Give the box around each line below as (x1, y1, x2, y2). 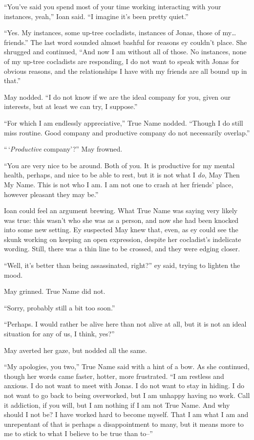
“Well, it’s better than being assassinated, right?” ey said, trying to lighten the (4, 260, 240, 270)
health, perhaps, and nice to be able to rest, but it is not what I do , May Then (4, 170, 240, 180)
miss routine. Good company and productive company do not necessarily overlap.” (4, 127, 250, 137)
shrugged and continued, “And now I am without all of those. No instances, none (4, 46, 247, 57)
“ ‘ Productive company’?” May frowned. (4, 144, 123, 154)
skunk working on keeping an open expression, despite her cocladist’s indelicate (4, 234, 241, 244)
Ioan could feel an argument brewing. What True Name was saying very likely (4, 205, 238, 216)
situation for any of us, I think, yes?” (4, 329, 115, 339)
